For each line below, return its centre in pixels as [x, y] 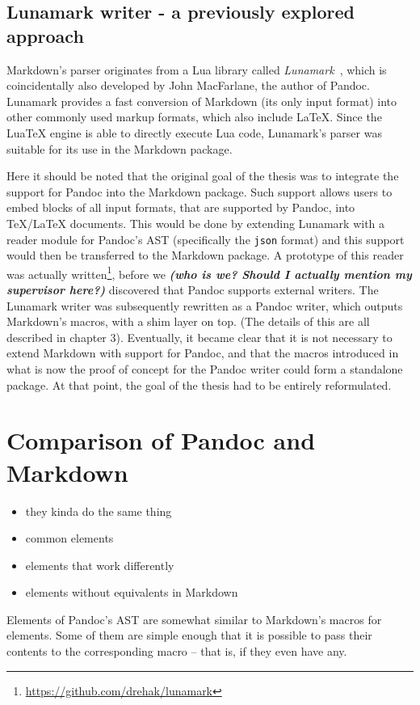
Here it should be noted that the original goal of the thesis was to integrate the [203, 176]
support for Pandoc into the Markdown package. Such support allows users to [199, 191]
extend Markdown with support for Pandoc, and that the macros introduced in [203, 353]
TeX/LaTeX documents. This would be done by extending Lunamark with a [196, 223]
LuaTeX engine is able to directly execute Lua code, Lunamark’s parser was [194, 132]
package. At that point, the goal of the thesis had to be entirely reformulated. [199, 384]
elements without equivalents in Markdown [132, 592]
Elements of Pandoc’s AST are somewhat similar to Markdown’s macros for [194, 619]
